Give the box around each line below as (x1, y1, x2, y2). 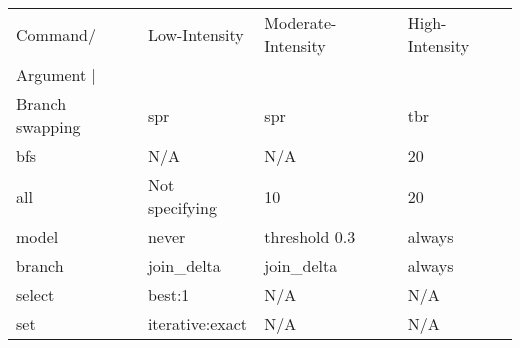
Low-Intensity (147, 22, 244, 46)
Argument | (16, 63, 97, 86)
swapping (16, 115, 81, 138)
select (16, 283, 55, 306)
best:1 (147, 283, 190, 306)
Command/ (16, 22, 97, 46)
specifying (147, 196, 217, 219)
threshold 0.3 (264, 225, 356, 248)
